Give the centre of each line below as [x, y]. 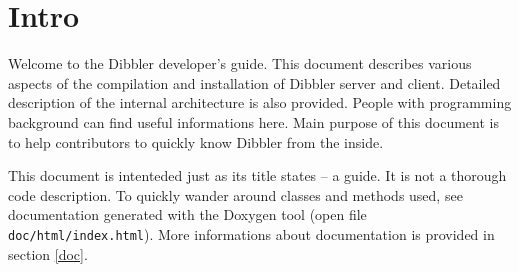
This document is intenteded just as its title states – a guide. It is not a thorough [257, 175]
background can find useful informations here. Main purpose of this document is [253, 121]
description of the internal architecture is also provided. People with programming [260, 102]
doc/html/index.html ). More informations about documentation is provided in [251, 233]
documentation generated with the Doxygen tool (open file [187, 214]
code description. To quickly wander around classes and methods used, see [235, 194]
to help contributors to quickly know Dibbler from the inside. [196, 141]
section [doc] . [48, 253]
